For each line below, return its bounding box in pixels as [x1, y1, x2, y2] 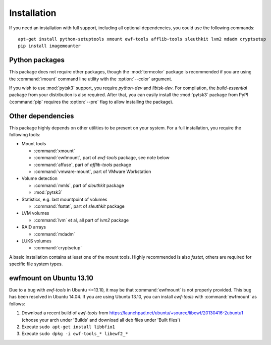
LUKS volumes [21, 238, 52, 244]
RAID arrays [21, 224, 47, 230]
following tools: [9, 132, 41, 138]
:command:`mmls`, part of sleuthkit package [34, 182, 124, 188]
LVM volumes [21, 210, 50, 216]
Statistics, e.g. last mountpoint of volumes [21, 196, 108, 202]
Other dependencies [9, 112, 74, 120]
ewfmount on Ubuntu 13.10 [9, 274, 94, 282]
